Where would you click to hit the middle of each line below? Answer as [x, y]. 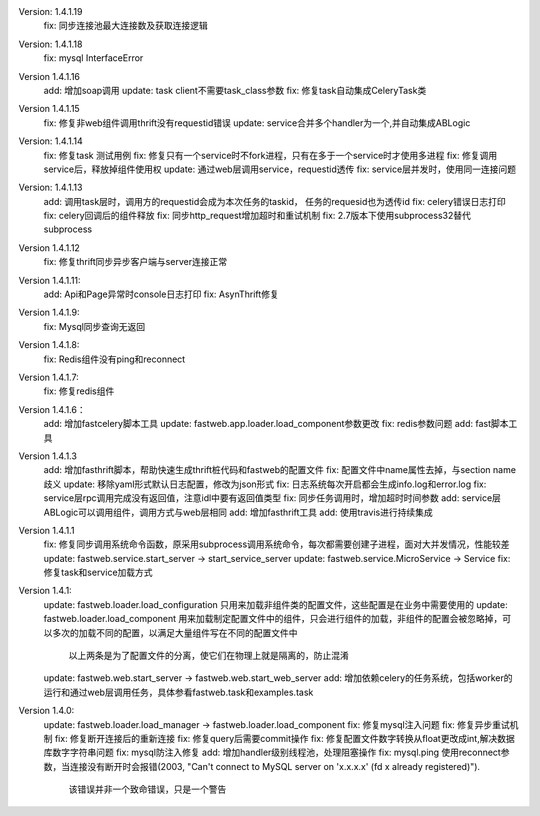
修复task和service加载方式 [98, 572]
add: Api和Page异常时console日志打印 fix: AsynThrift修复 [161, 294]
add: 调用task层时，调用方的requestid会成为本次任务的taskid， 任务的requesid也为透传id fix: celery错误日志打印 [274, 201]
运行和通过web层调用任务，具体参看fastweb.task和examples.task [178, 692]
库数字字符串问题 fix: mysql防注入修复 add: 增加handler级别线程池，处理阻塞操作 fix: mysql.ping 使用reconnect [272, 752]
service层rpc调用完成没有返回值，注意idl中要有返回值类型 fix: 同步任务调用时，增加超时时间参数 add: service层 [272, 498]
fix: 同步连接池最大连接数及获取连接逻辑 [126, 26]
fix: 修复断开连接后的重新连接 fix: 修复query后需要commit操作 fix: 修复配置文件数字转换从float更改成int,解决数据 [284, 738]
